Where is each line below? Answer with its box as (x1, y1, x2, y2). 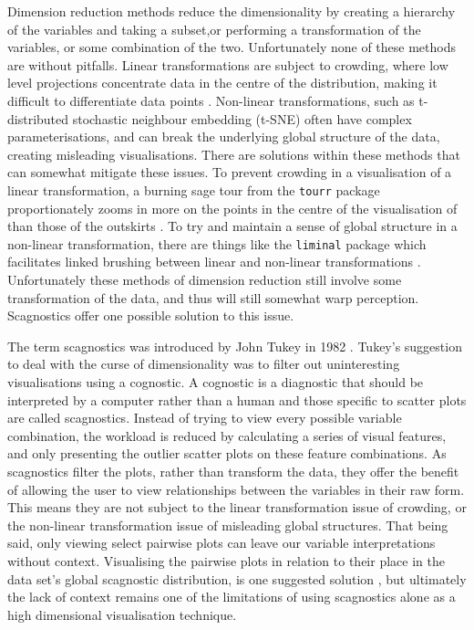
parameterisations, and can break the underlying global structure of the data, (7, 127, 440, 146)
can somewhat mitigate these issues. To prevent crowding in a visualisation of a (7, 163, 452, 182)
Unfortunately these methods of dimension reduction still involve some (7, 270, 402, 289)
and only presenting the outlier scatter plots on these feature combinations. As (7, 444, 447, 463)
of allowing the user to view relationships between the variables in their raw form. (7, 479, 465, 499)
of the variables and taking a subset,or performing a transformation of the (7, 19, 421, 38)
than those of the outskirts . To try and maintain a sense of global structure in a (7, 216, 458, 236)
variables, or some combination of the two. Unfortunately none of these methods (7, 37, 456, 57)
